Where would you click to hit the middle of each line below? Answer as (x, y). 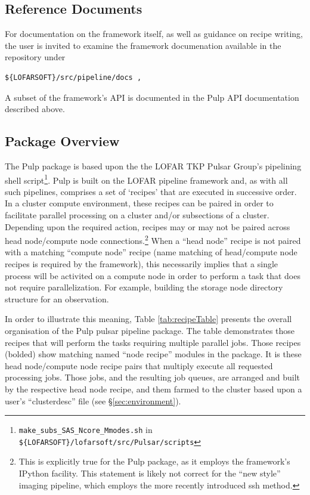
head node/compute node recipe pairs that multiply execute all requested (139, 365)
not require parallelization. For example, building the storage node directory (144, 287)
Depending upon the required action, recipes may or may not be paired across (148, 226)
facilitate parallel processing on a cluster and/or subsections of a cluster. (137, 215)
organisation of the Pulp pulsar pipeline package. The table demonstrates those (150, 330)
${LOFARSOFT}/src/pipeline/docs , (73, 77)
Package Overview (62, 141)
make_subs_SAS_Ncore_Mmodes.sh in (86, 430)
